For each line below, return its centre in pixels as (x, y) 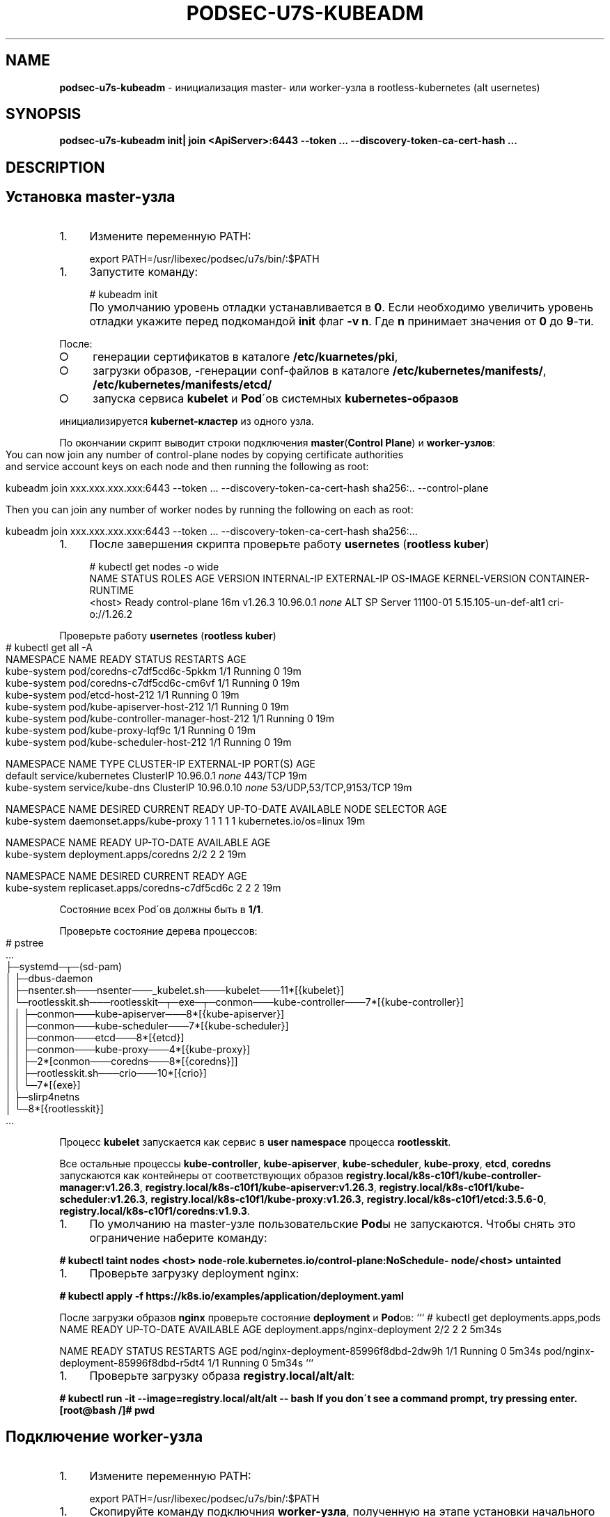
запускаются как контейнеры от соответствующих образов (201, 1175)
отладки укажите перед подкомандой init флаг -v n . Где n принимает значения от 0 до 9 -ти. (342, 321)
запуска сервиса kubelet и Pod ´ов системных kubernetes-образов (276, 398)
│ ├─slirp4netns (43, 1096)
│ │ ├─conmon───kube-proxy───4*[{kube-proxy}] (128, 1049)
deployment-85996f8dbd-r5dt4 (132, 1362)
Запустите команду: (144, 271)
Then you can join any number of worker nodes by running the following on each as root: (210, 509)
